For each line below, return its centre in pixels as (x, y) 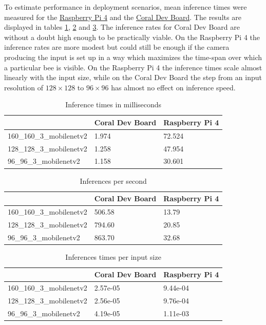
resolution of (24, 87)
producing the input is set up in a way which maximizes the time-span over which (133, 57)
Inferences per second (113, 180)
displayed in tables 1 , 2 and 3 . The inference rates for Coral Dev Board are (122, 27)
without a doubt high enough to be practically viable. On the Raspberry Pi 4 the (132, 37)
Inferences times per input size (113, 256)
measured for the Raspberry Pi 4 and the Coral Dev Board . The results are (123, 17)
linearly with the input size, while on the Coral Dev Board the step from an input (133, 77)
